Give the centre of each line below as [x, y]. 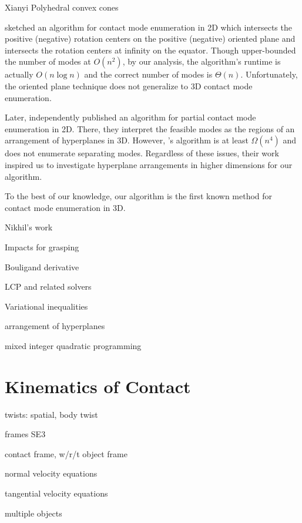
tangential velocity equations [56, 493]
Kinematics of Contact [98, 386]
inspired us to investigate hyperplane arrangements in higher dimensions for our [149, 164]
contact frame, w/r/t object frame [66, 453]
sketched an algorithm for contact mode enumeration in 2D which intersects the [148, 27]
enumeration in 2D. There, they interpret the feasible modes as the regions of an [150, 128]
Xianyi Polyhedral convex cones [62, 7]
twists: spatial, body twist [51, 414]
